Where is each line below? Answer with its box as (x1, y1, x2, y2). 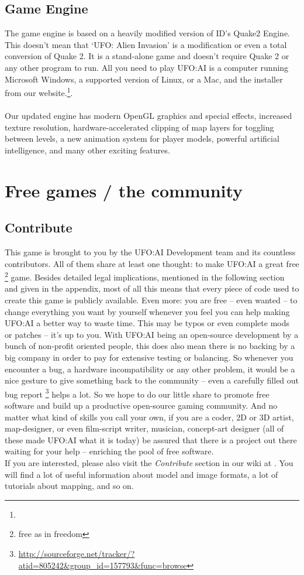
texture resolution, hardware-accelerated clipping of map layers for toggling (5, 121, 274, 133)
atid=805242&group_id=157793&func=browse (18, 559, 187, 571)
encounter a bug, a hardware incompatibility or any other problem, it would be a (5, 362, 295, 375)
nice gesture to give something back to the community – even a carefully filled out (5, 374, 299, 386)
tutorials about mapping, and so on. (5, 480, 134, 492)
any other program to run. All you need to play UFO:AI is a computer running (5, 61, 289, 73)
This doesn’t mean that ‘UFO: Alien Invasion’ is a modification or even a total (5, 38, 287, 50)
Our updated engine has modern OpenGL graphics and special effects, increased (5, 109, 292, 122)
